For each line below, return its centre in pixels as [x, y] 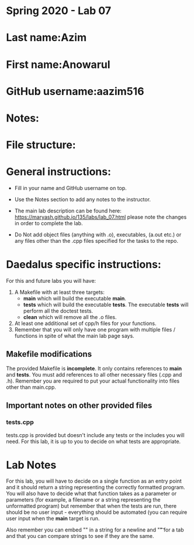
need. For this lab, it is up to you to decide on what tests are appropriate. [93, 441]
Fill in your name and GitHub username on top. [70, 188]
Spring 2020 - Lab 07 [59, 11]
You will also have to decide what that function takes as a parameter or [91, 493]
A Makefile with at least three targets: [60, 292]
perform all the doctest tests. [58, 311]
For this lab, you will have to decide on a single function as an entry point [94, 481]
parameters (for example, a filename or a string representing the [83, 500]
